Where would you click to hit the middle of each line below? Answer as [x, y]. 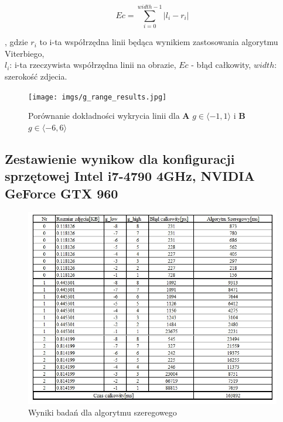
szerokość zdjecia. [36, 76]
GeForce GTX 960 [62, 193]
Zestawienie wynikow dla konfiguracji [120, 158]
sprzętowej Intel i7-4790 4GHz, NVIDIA [130, 176]
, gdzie [16, 42]
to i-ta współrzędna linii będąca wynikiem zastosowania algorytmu [159, 42]
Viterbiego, [25, 53]
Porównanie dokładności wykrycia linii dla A [109, 116]
